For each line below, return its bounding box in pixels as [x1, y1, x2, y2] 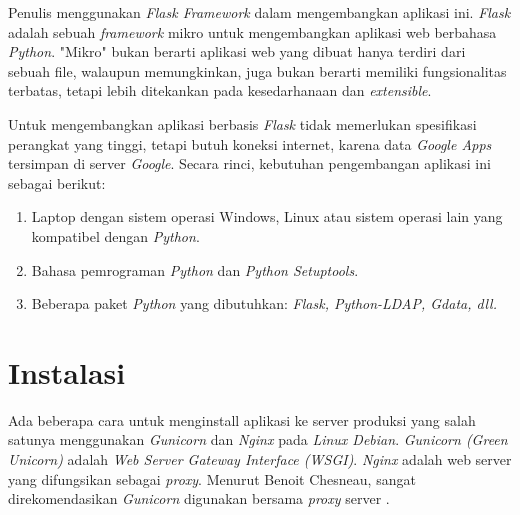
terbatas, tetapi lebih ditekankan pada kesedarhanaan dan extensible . [8, 80, 432, 101]
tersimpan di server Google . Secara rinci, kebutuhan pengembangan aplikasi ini [8, 153, 491, 174]
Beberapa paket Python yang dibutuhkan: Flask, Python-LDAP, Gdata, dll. [31, 293, 497, 314]
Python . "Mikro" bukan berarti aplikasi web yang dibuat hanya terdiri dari [8, 41, 466, 62]
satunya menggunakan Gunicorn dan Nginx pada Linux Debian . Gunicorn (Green [8, 429, 508, 450]
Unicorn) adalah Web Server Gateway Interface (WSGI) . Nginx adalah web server [8, 449, 512, 470]
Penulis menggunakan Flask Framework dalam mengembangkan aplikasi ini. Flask [8, 2, 511, 22]
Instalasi [8, 351, 126, 392]
